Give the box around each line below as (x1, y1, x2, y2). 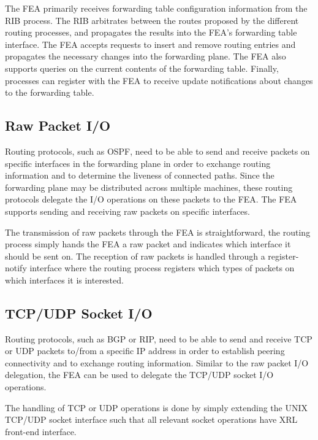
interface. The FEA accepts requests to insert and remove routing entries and (5, 37, 296, 50)
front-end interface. (5, 425, 77, 438)
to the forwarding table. (5, 86, 94, 99)
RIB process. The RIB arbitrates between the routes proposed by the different (5, 14, 299, 26)
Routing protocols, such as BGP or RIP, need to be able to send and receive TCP (5, 332, 312, 345)
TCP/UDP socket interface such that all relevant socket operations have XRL (5, 413, 298, 426)
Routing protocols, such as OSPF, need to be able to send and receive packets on (5, 144, 310, 157)
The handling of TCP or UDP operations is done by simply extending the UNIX (5, 401, 308, 414)
